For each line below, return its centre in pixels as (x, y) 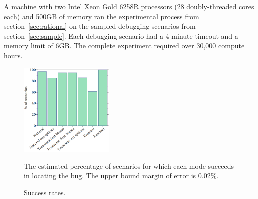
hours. (13, 55)
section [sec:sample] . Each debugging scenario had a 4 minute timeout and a (121, 36)
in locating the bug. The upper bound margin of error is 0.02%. (121, 175)
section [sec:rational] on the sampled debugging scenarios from (100, 26)
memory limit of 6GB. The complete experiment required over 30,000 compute (124, 46)
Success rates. (45, 192)
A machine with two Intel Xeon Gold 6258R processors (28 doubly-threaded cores (129, 6)
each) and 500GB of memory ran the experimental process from (102, 16)
